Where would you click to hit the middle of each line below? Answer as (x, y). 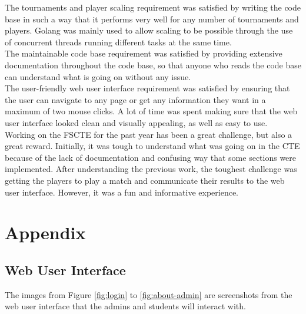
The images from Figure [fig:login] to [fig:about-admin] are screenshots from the (149, 294)
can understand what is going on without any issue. (98, 76)
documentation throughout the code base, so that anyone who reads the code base (153, 65)
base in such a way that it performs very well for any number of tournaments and (152, 19)
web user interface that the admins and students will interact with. (125, 306)
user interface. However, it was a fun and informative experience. (122, 192)
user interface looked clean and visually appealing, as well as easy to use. (136, 122)
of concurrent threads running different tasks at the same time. (118, 42)
